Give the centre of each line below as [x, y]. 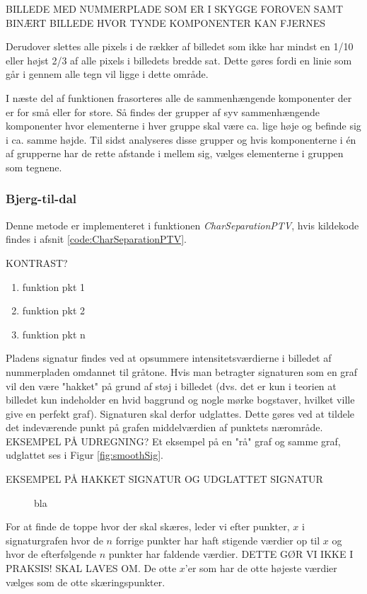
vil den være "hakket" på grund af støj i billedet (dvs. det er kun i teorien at [171, 385]
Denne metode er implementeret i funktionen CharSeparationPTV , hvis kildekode [182, 225]
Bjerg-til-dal [41, 199]
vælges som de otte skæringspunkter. [86, 582]
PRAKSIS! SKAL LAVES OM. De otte [91, 568]
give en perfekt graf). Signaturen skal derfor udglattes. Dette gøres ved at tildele [180, 413]
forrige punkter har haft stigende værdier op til [218, 540]
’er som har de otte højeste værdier [261, 568]
